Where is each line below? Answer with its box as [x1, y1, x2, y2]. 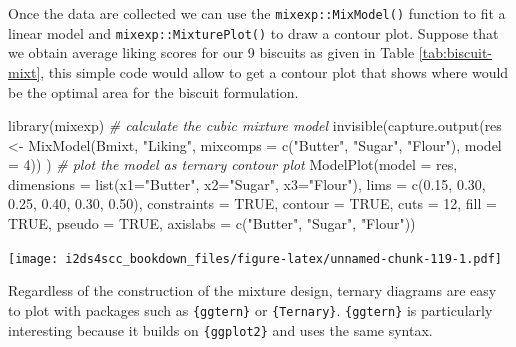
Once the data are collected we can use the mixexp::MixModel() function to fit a [8, 3, 506, 23]
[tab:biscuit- [418, 42, 493, 63]
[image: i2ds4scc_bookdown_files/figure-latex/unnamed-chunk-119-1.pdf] [8, 251, 502, 266]
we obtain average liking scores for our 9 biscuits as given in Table [8, 42, 415, 63]
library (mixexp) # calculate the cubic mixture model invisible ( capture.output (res [8, 115, 502, 136]
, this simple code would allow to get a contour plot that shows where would [40, 61, 509, 82]
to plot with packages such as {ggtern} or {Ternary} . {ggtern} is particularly [8, 299, 493, 320]
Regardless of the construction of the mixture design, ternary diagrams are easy [8, 280, 497, 301]
